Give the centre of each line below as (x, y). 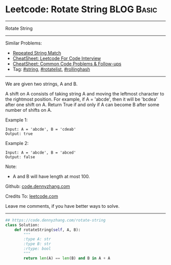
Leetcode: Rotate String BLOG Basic (81, 9)
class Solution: (22, 225)
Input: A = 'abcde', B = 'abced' (41, 152)
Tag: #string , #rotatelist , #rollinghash (51, 69)
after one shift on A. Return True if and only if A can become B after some (82, 104)
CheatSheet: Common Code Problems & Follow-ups (67, 64)
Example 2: (17, 143)
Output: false (20, 157)
